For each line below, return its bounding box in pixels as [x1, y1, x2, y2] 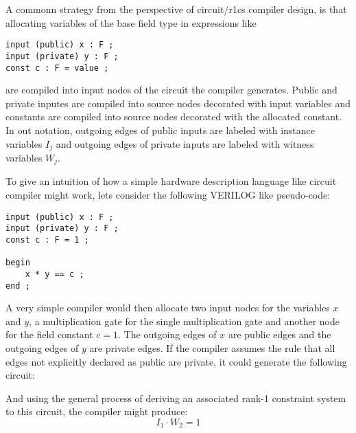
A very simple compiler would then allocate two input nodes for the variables [5, 300, 330, 315]
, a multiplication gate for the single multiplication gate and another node [29, 313, 340, 328]
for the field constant [5, 327, 93, 342]
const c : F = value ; [5, 63, 109, 73]
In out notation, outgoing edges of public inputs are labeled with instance [5, 122, 316, 137]
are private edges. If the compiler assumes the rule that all [89, 341, 335, 355]
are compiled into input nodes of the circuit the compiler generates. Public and [5, 82, 337, 97]
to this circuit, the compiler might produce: [5, 404, 188, 419]
